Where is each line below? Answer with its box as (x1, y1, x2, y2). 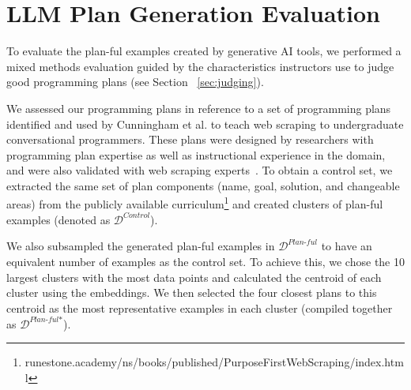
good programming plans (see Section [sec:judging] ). (6, 73, 264, 90)
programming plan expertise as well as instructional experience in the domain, (6, 146, 386, 163)
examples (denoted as (6, 211, 111, 227)
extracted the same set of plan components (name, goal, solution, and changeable (6, 177, 400, 193)
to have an (321, 238, 372, 254)
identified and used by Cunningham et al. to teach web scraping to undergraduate (6, 115, 404, 132)
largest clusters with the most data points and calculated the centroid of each (6, 268, 382, 285)
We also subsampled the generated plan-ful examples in (6, 238, 275, 254)
